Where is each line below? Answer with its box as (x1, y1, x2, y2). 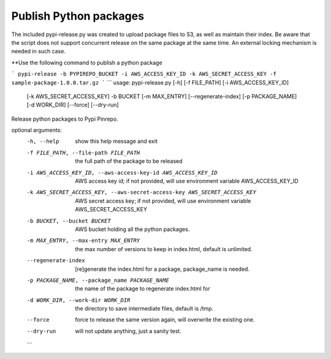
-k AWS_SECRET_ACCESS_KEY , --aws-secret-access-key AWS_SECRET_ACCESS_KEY (26, 189, 257, 196)
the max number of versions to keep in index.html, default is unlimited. (75, 245, 253, 252)
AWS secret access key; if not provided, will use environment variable (75, 197, 251, 205)
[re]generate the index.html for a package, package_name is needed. (75, 265, 250, 273)
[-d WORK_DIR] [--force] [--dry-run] (26, 101, 119, 108)
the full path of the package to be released (75, 157, 183, 165)
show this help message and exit (75, 138, 158, 145)
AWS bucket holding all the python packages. (75, 225, 190, 233)
